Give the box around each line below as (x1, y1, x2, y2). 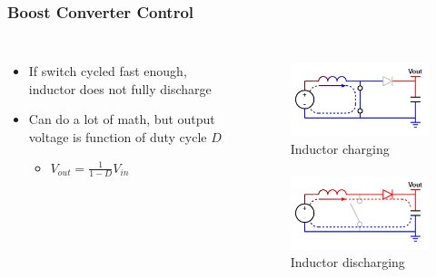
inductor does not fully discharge (28, 79, 212, 98)
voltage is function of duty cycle (28, 128, 207, 146)
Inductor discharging (290, 253, 405, 272)
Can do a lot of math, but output (28, 110, 215, 129)
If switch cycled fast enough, (28, 62, 187, 81)
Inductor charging (290, 139, 390, 158)
